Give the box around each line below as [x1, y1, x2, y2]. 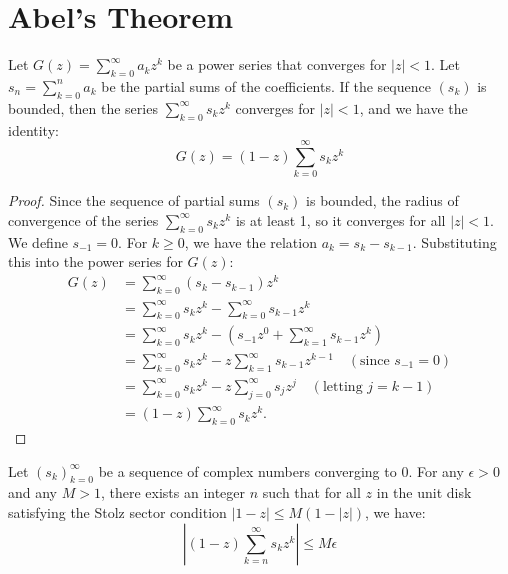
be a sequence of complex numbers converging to [98, 460, 397, 481]
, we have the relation [184, 231, 317, 252]
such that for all [262, 482, 361, 503]
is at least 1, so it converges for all [235, 209, 446, 230]
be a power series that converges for [167, 54, 387, 75]
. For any [408, 460, 464, 481]
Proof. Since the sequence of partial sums [8, 190, 260, 211]
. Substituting [412, 231, 497, 252]
